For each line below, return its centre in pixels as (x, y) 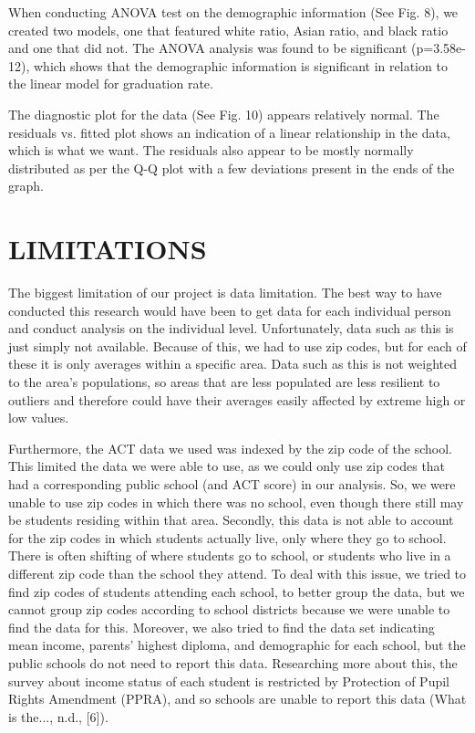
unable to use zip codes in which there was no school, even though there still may (236, 502)
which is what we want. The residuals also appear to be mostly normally (211, 150)
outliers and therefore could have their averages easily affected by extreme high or (237, 399)
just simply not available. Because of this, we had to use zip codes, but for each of (237, 346)
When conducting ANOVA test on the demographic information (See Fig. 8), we (233, 12)
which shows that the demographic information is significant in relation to (240, 65)
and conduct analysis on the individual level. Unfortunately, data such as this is (231, 328)
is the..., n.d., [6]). (58, 716)
